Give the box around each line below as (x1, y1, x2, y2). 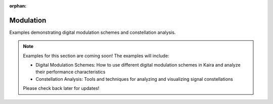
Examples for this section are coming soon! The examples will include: (23, 53, 169, 59)
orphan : (9, 3, 27, 9)
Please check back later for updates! (23, 85, 100, 91)
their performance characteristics (35, 69, 106, 75)
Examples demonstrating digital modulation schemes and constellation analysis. (9, 29, 176, 35)
